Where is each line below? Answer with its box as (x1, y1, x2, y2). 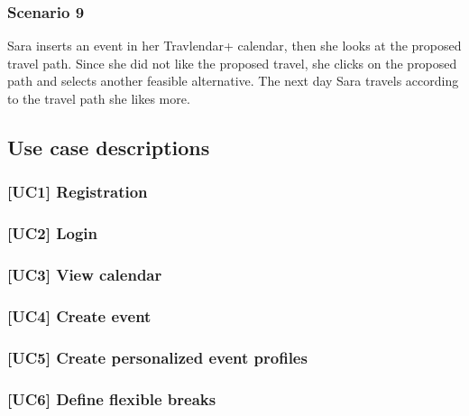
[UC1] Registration (7, 180, 148, 203)
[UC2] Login (7, 222, 97, 245)
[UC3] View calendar (7, 263, 162, 285)
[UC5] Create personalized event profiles (7, 346, 308, 368)
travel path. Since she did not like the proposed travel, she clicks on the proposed (7, 53, 457, 72)
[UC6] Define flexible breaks (7, 387, 216, 410)
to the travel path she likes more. (7, 89, 190, 107)
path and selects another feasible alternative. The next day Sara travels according (7, 71, 459, 90)
